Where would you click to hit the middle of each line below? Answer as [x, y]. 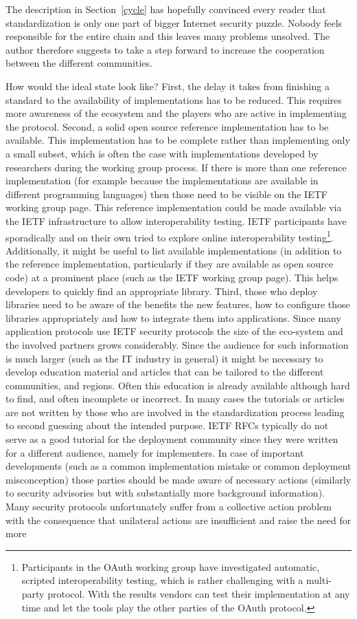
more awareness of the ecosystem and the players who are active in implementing [176, 113]
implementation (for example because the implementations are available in [162, 181]
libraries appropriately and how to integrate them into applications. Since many [173, 317]
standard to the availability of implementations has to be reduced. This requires [174, 99]
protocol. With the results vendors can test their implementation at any [199, 594]
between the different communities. [79, 63]
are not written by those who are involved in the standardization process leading [175, 412]
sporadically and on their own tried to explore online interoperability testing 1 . [170, 236]
